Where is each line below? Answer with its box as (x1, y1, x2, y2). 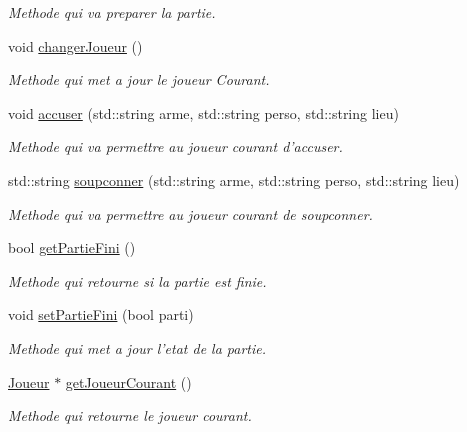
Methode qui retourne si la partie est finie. (8, 270, 267, 291)
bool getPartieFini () (8, 237, 136, 258)
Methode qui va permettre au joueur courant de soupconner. (8, 203, 373, 224)
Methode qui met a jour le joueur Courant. (8, 69, 270, 90)
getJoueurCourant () (65, 371, 192, 392)
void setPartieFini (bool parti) (8, 304, 194, 325)
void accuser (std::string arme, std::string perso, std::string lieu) (8, 102, 399, 123)
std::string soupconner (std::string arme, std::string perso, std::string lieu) (8, 169, 460, 190)
